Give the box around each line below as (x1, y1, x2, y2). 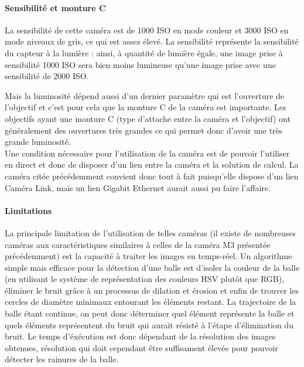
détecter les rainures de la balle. (5, 353, 119, 365)
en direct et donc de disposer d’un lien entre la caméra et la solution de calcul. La (5, 158, 299, 171)
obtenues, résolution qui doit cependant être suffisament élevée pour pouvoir (5, 341, 278, 354)
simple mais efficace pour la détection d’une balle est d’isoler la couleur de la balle (5, 261, 300, 273)
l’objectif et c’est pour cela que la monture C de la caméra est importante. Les (5, 101, 286, 113)
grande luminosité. (5, 135, 71, 148)
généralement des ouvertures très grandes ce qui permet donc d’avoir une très (5, 124, 283, 136)
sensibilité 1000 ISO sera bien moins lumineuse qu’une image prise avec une (5, 58, 276, 70)
